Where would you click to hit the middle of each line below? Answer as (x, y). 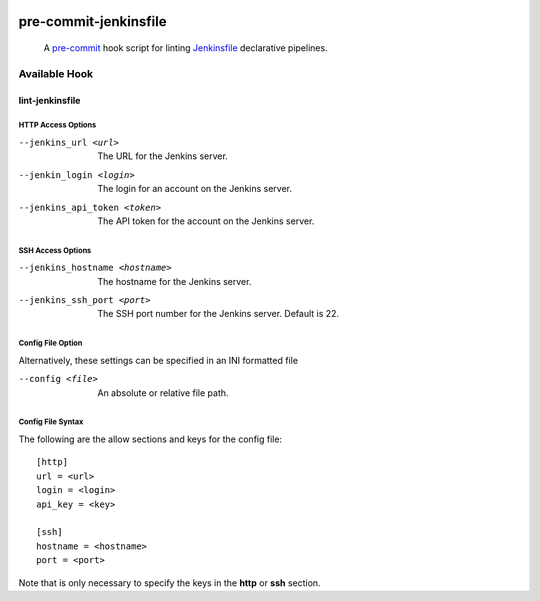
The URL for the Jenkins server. (163, 156)
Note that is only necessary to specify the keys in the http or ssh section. (169, 582)
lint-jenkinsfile (49, 100)
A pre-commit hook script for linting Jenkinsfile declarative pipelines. (186, 48)
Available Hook (56, 73)
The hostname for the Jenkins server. (174, 281)
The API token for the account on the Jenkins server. (206, 221)
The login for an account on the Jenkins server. (195, 189)
